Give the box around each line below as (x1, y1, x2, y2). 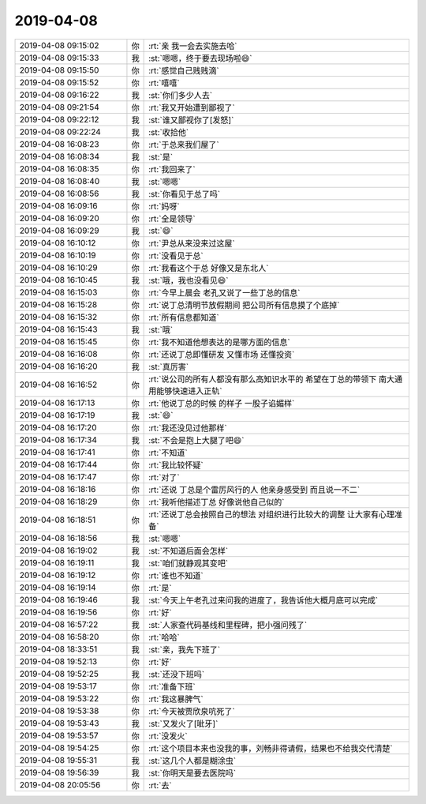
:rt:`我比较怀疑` (148, 459, 204, 470)
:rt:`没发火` (148, 731, 189, 742)
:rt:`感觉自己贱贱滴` (148, 65, 220, 76)
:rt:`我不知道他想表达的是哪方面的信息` (148, 336, 291, 348)
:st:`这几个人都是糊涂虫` (148, 755, 237, 766)
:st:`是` (148, 151, 174, 162)
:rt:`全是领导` (148, 213, 196, 224)
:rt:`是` (148, 582, 173, 593)
